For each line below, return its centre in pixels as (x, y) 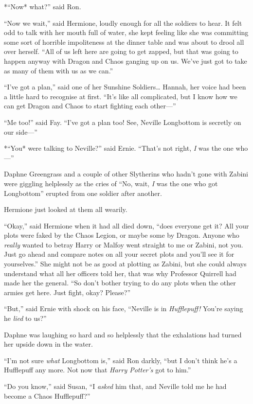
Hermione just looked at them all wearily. (66, 209)
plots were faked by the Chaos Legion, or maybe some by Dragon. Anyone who (122, 235)
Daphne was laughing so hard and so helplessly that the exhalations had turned (123, 334)
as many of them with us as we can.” (59, 70)
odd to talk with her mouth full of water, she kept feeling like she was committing (126, 32)
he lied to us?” (25, 318)
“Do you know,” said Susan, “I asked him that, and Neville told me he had (115, 386)
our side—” (21, 132)
